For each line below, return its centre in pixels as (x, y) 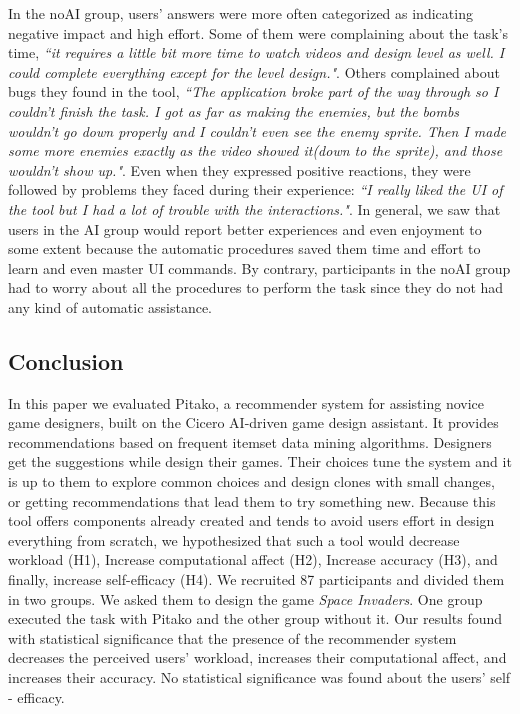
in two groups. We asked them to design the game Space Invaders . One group (245, 598)
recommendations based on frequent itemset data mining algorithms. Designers (250, 441)
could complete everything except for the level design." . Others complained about (254, 71)
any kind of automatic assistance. (110, 306)
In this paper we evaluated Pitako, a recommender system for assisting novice (246, 402)
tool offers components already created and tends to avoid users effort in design (251, 520)
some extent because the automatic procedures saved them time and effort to (244, 248)
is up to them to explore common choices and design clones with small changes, (251, 481)
